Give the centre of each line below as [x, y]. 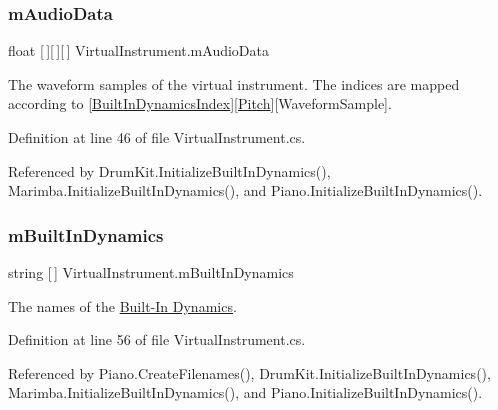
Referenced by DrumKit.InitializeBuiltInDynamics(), [169, 170]
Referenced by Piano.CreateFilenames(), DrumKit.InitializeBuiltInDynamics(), [249, 372]
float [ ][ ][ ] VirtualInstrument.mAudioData [138, 50]
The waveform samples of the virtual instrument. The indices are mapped [234, 83]
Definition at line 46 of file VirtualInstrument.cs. [157, 137]
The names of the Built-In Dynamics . [122, 305]
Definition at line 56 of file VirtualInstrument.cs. [157, 339]
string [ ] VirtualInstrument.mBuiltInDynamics [151, 272]
